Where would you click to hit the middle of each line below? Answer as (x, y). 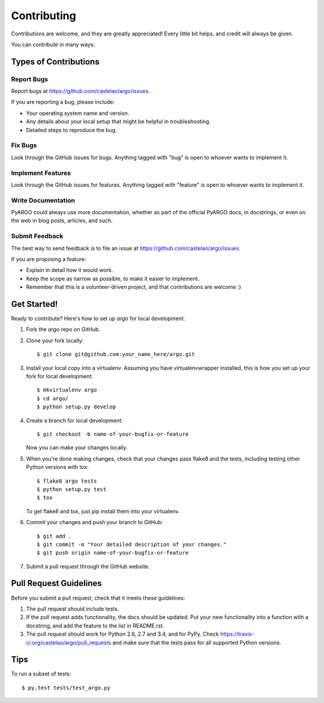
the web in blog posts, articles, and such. (62, 221)
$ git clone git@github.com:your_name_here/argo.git (116, 355)
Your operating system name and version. (78, 113)
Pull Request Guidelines (56, 583)
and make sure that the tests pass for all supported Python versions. (196, 642)
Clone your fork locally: (55, 340)
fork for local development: (59, 376)
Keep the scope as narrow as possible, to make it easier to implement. (113, 279)
